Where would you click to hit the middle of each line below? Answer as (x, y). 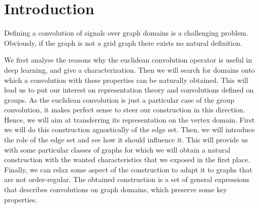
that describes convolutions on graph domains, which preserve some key (116, 189)
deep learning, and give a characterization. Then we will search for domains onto (129, 69)
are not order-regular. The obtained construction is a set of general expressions (127, 179)
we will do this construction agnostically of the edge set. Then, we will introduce (129, 129)
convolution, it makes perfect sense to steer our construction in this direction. (125, 110)
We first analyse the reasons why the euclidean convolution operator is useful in (128, 60)
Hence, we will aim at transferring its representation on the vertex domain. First (129, 119)
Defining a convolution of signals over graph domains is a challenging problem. (126, 33)
